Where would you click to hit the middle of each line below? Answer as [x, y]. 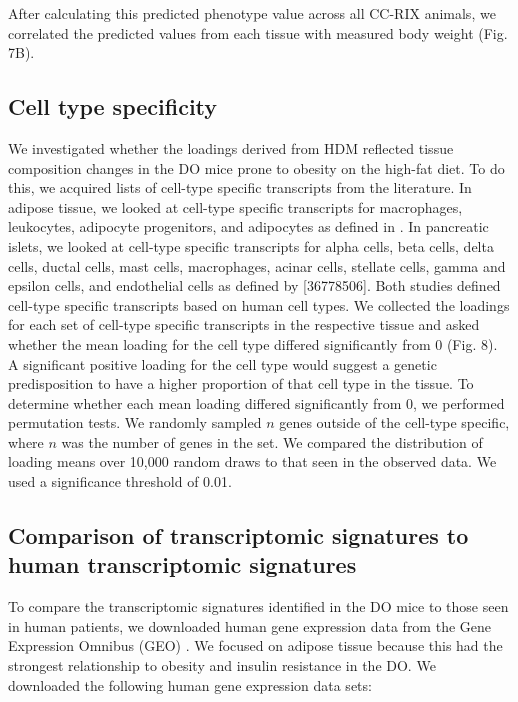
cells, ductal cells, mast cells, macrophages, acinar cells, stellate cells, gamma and [257, 265]
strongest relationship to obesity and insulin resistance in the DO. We [222, 665]
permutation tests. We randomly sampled [135, 422]
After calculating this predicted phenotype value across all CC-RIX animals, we [252, 13]
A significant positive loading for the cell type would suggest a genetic [222, 363]
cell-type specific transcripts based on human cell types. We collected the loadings [259, 304]
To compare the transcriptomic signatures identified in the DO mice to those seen [258, 606]
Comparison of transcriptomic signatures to [238, 535]
